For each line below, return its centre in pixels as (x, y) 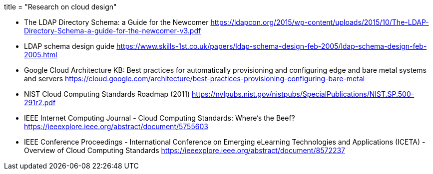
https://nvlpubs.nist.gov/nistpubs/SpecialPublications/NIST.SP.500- (303, 94)
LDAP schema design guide (69, 46)
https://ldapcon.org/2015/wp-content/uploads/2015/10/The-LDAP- (320, 22)
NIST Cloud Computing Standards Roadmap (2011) (107, 94)
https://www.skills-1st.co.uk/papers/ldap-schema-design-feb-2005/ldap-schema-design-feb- (272, 46)
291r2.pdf (40, 102)
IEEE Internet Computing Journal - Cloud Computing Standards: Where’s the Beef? (160, 118)
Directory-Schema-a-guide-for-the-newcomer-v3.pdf (113, 31)
